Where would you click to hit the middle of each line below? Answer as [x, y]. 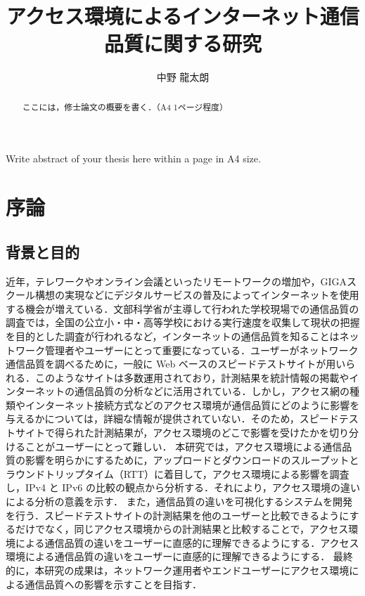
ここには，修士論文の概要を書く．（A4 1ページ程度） [125, 106]
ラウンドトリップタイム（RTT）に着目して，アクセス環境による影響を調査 [178, 473]
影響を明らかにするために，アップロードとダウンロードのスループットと [192, 460]
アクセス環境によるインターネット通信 [183, 16]
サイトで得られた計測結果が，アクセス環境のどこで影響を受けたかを [172, 433]
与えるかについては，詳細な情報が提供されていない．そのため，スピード [172, 419]
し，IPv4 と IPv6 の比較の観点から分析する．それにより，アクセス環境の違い [183, 487]
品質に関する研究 [182, 43]
